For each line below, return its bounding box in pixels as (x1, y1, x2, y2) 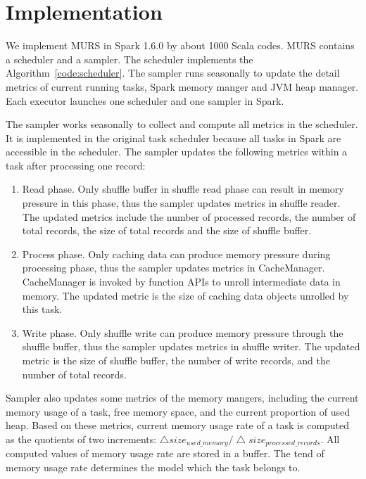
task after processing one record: (6, 158, 146, 172)
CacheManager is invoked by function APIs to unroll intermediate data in (22, 274, 341, 289)
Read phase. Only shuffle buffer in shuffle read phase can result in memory (22, 181, 344, 196)
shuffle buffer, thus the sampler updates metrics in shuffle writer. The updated (22, 339, 360, 354)
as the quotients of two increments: (6, 431, 157, 446)
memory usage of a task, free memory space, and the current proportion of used (6, 404, 351, 419)
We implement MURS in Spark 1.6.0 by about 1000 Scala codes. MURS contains (6, 38, 355, 53)
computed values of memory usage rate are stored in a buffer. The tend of (6, 446, 324, 461)
